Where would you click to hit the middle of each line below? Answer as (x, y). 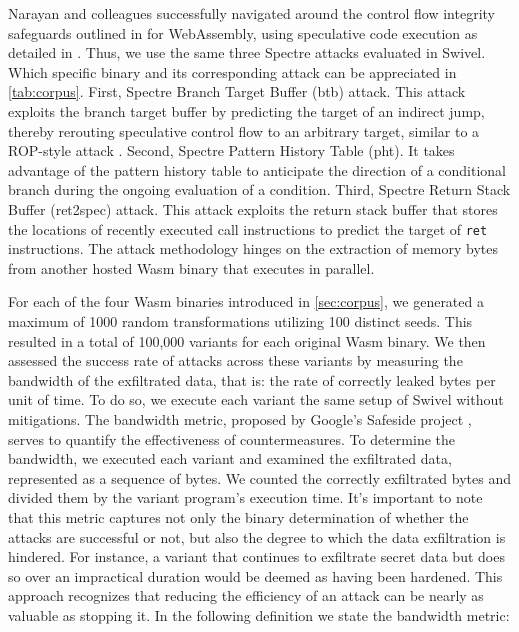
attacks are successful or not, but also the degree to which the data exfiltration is (257, 536)
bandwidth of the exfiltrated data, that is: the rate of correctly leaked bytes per (252, 379)
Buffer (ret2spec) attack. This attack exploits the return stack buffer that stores (253, 208)
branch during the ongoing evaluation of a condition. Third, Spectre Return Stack (259, 189)
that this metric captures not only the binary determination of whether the (238, 516)
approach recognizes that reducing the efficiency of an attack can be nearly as (246, 595)
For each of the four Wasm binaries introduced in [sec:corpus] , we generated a (246, 301)
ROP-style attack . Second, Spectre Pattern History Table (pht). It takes (231, 150)
